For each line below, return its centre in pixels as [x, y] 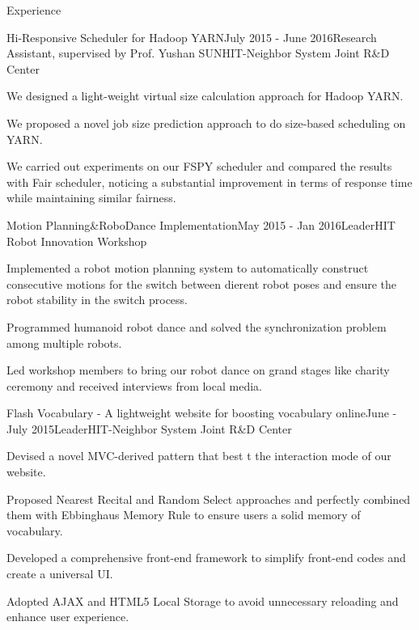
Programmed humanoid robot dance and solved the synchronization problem [197, 326]
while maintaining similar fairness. [91, 198]
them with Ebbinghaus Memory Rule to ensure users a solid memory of [184, 515]
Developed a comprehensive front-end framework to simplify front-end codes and [206, 558]
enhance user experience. [68, 617]
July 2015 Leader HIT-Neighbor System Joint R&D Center [149, 428]
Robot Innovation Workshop [77, 241]
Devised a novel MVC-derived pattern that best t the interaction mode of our [199, 456]
